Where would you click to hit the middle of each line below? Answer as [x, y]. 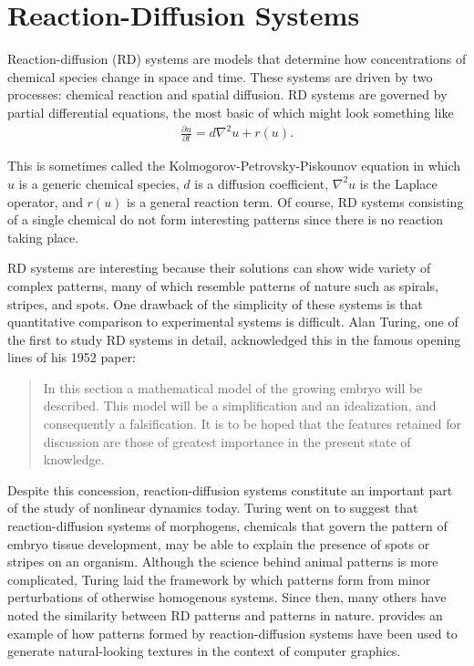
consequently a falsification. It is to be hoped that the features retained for [252, 424]
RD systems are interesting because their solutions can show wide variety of [219, 268]
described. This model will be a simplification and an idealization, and [240, 406]
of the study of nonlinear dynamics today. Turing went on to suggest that [213, 508]
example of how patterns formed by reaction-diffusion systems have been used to [232, 633]
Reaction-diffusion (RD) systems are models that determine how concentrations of [237, 59]
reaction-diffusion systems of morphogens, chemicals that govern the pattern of [227, 526]
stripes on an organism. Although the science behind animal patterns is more [223, 562]
